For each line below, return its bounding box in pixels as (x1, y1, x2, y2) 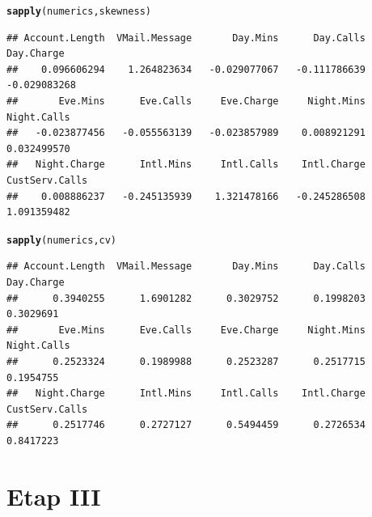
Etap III (6, 479, 101, 512)
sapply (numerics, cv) (6, 234, 117, 246)
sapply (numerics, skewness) (6, 6, 151, 17)
